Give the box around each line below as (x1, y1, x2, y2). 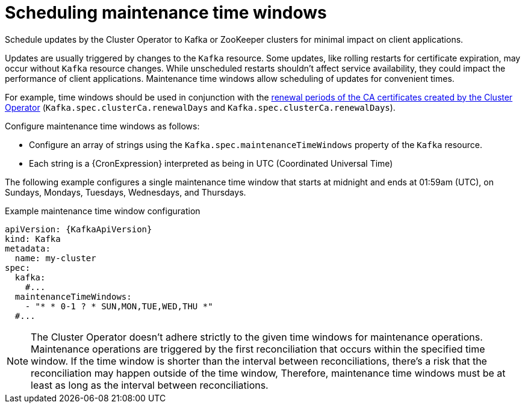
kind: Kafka (5, 233, 61, 244)
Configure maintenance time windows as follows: (5, 120, 200, 131)
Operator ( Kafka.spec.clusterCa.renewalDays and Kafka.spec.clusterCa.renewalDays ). (5, 102, 396, 113)
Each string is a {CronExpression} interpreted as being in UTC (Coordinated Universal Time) (29, 158, 393, 168)
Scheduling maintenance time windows (5, 2, 327, 23)
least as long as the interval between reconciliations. (31, 379, 269, 391)
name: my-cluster (14, 253, 96, 263)
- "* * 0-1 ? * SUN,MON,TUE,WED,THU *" (25, 301, 213, 311)
